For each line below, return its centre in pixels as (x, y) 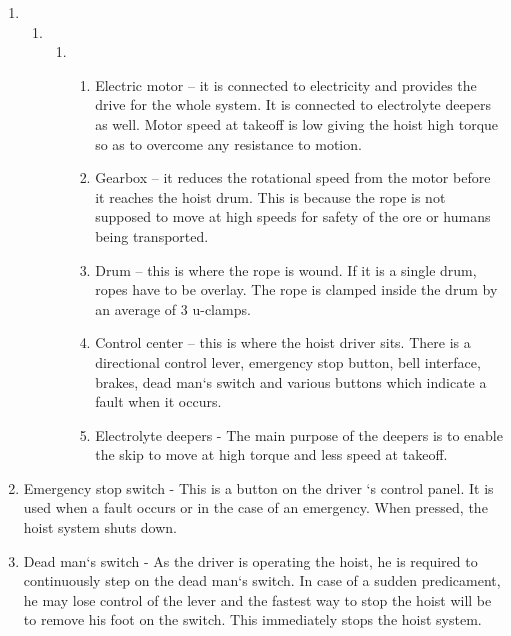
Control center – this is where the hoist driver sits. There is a (283, 342)
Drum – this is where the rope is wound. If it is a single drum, (286, 269)
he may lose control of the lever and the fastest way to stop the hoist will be (257, 599)
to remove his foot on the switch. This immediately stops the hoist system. (252, 619)
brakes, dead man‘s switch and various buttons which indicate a (291, 381)
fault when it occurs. (158, 401)
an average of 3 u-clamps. (173, 308)
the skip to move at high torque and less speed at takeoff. (271, 454)
